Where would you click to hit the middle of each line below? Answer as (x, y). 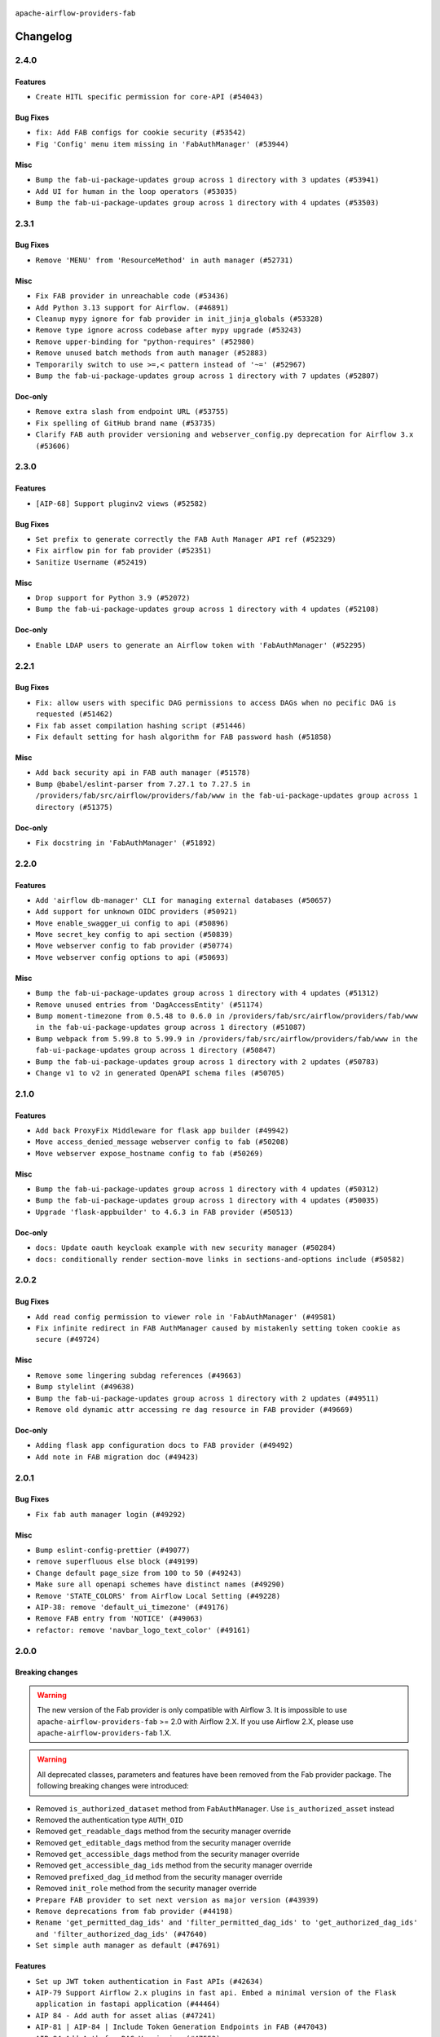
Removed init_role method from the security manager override (146, 1888)
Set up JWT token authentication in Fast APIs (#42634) (150, 1981)
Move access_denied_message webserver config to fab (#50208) (162, 1142)
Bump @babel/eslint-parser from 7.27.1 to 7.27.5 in (143, 784)
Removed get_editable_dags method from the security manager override (163, 1842)
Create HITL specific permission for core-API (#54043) (150, 97)
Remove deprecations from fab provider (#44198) (134, 1912)
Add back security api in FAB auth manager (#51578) (143, 773)
